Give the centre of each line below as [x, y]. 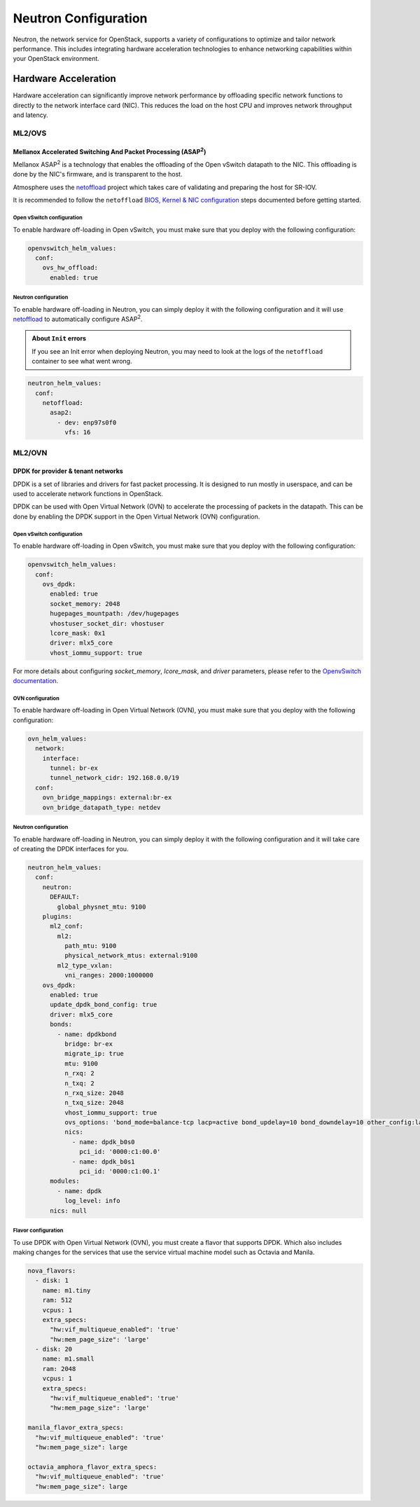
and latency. [30, 115]
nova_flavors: [52, 1271]
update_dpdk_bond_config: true [104, 1005]
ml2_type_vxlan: [85, 965]
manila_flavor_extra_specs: [76, 1428]
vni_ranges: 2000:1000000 [109, 975]
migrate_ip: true [94, 1054]
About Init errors [59, 338]
